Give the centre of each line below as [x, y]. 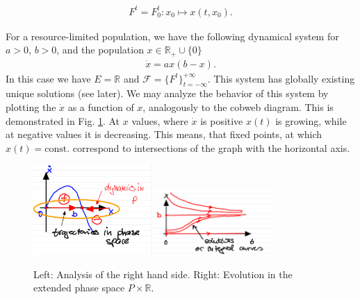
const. [57, 149]
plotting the [31, 107]
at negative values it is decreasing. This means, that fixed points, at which [164, 134]
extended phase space [79, 288]
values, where [160, 120]
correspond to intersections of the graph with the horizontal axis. [211, 147]
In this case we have [48, 78]
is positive [222, 120]
